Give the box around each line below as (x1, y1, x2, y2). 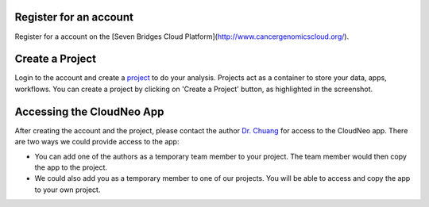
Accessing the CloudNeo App (14, 105, 164, 118)
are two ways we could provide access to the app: (14, 137, 180, 147)
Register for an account (14, 10, 134, 24)
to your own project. (34, 185, 101, 194)
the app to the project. (34, 163, 107, 172)
